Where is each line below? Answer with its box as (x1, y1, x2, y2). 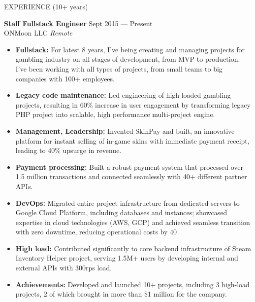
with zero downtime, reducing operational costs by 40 (15, 226, 177, 237)
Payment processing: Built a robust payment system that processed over (15, 161, 243, 172)
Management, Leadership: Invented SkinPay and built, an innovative (15, 125, 235, 136)
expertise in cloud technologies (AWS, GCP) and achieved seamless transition (15, 217, 250, 227)
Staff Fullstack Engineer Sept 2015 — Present (4, 18, 153, 28)
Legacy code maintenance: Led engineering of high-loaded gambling (15, 90, 231, 100)
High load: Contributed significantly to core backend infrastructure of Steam (15, 243, 251, 253)
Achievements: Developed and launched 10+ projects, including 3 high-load (15, 279, 250, 289)
